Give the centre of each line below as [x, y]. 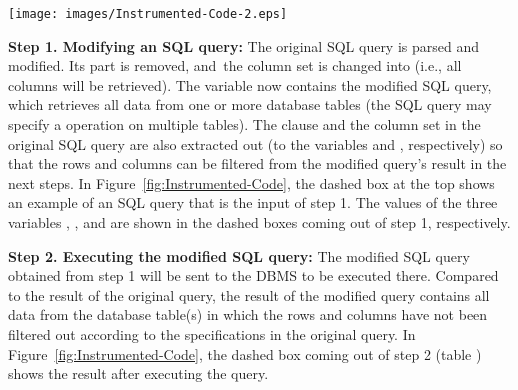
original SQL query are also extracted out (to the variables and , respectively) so [255, 143]
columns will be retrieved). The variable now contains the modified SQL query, [250, 84]
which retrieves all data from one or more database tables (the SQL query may [250, 104]
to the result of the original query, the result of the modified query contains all [249, 294]
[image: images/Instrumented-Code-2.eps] [148, 14]
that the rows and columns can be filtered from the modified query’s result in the [257, 163]
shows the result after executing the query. [138, 373]
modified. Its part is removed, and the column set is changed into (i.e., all [235, 65]
